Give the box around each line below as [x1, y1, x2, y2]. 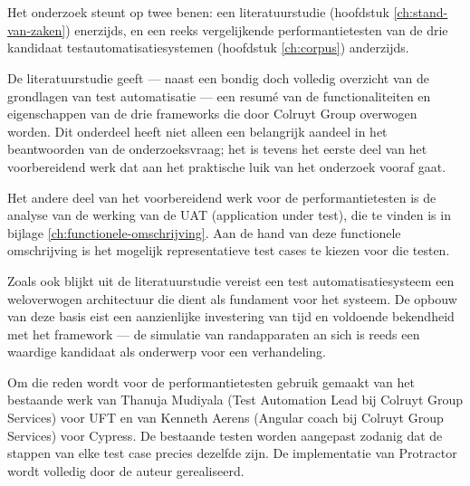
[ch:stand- [393, 3, 448, 22]
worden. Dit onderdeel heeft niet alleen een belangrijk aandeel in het [7, 121, 388, 140]
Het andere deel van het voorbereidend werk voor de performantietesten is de [7, 187, 436, 206]
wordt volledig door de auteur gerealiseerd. [7, 461, 245, 480]
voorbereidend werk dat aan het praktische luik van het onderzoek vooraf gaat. [7, 157, 446, 176]
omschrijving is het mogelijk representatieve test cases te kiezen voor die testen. [7, 241, 450, 260]
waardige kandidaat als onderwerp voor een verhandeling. [7, 342, 326, 361]
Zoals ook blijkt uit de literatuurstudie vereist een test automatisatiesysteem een [7, 271, 455, 290]
